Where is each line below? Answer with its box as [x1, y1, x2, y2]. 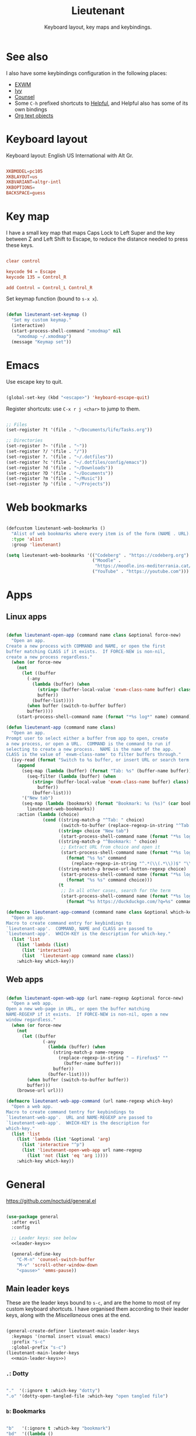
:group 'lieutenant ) [11, 542, 61, 548]
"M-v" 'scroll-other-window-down [16, 1262, 98, 1268]
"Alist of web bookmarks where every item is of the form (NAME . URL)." [11, 531, 194, 536]
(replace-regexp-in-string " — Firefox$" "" [58, 1055, 168, 1061]
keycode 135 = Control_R [6, 274, 66, 280]
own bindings [14, 105, 48, 112]
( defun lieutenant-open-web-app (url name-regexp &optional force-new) [6, 995, 184, 1001]
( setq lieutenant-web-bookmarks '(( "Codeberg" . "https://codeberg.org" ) [6, 552, 190, 558]
